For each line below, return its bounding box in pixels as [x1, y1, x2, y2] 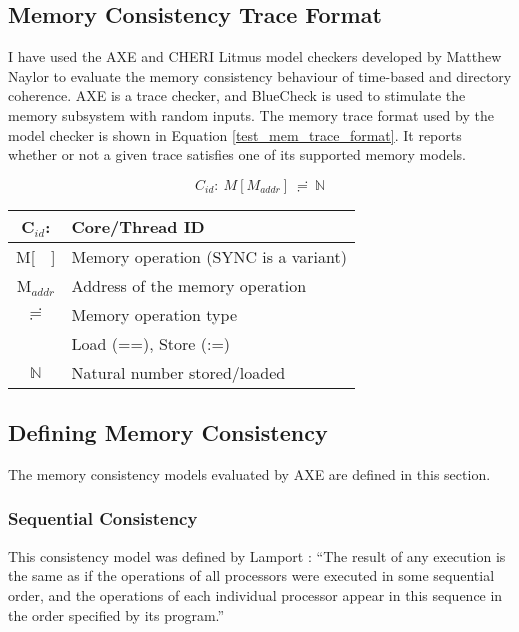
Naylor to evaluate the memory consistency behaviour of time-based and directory [8, 65, 512, 86]
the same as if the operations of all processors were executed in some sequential [8, 565, 495, 586]
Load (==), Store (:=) [71, 331, 231, 355]
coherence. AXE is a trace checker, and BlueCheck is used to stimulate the [8, 85, 466, 106]
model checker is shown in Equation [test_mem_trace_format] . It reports [8, 124, 462, 145]
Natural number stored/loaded [71, 360, 286, 384]
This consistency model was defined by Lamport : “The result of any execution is [8, 545, 506, 566]
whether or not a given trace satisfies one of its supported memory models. [8, 144, 466, 165]
